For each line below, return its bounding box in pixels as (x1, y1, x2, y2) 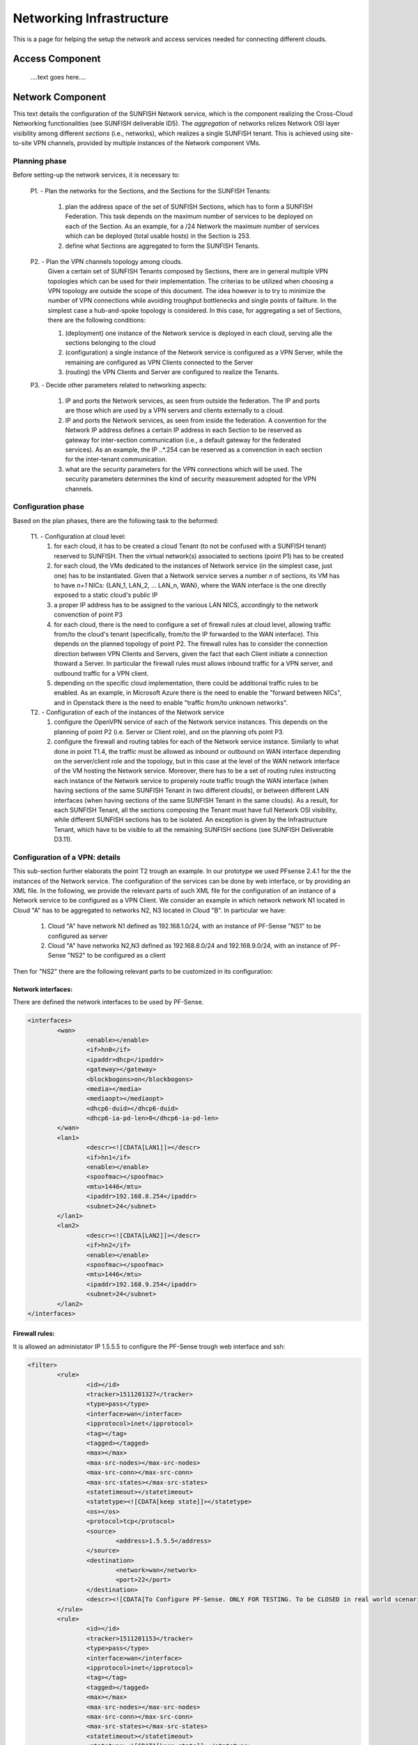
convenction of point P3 (54, 611, 123, 619)
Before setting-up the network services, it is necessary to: (13, 171, 180, 179)
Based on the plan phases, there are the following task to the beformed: (13, 517, 219, 525)
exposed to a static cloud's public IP (54, 591, 158, 600)
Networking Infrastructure (13, 10, 169, 26)
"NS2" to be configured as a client (67, 951, 166, 960)
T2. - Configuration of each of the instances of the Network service (30, 708, 224, 717)
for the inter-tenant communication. (65, 455, 167, 463)
